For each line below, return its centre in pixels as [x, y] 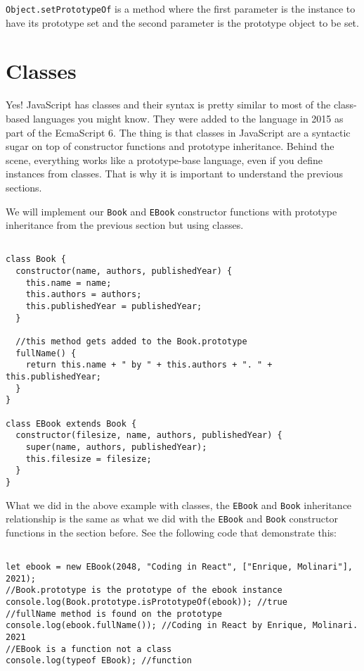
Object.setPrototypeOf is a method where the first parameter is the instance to [181, 8]
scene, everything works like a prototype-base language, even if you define [164, 159]
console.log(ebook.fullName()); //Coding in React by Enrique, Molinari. [182, 626]
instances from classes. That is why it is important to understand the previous [174, 174]
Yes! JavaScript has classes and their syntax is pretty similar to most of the [168, 105]
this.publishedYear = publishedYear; [114, 307]
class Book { [36, 259]
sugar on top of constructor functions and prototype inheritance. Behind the [170, 146]
